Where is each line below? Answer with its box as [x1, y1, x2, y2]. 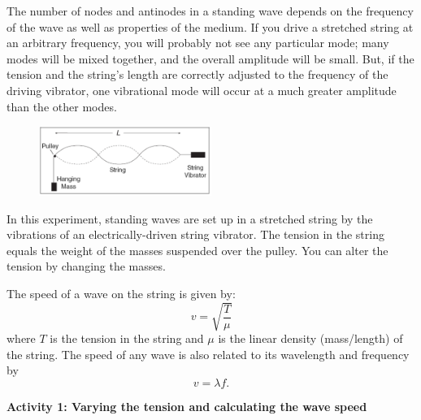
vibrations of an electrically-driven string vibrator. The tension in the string [7, 226, 384, 243]
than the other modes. [7, 97, 117, 115]
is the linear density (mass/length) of [218, 330, 403, 347]
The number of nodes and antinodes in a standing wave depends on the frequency [7, 2, 414, 19]
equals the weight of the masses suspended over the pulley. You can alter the [7, 241, 388, 258]
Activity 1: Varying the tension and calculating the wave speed [7, 397, 367, 414]
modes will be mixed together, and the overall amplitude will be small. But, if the [7, 50, 414, 67]
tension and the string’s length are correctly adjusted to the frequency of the [7, 66, 388, 83]
